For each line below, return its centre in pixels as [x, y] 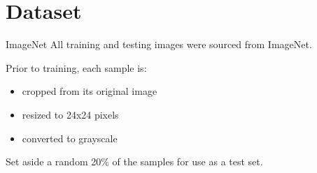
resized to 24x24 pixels [70, 114]
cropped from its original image [90, 91]
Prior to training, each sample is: [76, 67]
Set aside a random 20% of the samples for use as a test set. [134, 161]
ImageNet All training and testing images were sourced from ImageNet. [159, 44]
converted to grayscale [70, 138]
